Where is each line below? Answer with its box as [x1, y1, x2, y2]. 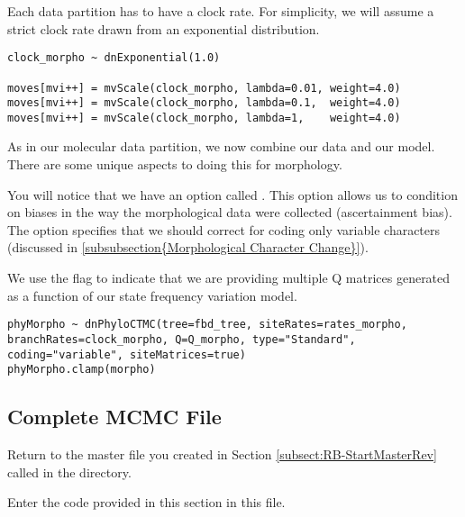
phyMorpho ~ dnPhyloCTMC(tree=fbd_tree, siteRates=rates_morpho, [7, 318, 407, 331]
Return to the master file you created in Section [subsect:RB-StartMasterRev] [7, 445, 437, 464]
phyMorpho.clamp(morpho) [7, 363, 156, 376]
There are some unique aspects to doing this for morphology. [7, 155, 342, 174]
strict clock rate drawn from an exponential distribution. [7, 19, 320, 38]
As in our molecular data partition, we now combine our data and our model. [7, 137, 435, 156]
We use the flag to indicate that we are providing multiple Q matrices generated [7, 268, 451, 287]
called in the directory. [7, 462, 132, 481]
